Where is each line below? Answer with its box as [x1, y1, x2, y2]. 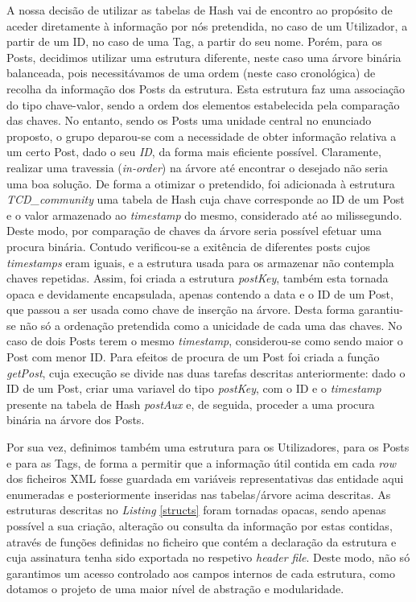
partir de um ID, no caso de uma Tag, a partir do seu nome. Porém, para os [6, 33, 382, 50]
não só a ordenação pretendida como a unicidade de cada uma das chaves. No [19, 316, 402, 333]
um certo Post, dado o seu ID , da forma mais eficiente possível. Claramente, [6, 143, 381, 160]
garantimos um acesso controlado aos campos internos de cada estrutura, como [6, 564, 395, 581]
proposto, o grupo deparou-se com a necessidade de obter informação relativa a [6, 127, 397, 144]
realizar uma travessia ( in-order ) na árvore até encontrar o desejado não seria [6, 159, 388, 175]
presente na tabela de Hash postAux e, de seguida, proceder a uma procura [6, 395, 375, 412]
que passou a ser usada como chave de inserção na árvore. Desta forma [6, 301, 355, 318]
